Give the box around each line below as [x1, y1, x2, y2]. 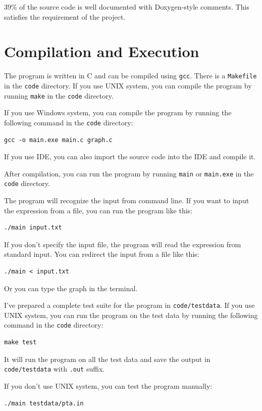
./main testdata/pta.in [4, 399, 84, 407]
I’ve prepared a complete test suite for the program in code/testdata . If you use [4, 300, 255, 310]
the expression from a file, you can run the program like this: [4, 205, 192, 215]
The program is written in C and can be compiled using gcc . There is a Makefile [4, 70, 257, 81]
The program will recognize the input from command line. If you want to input [4, 195, 249, 206]
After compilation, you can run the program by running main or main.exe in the [4, 168, 254, 178]
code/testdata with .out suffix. [4, 363, 105, 374]
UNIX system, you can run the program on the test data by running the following [4, 309, 258, 320]
